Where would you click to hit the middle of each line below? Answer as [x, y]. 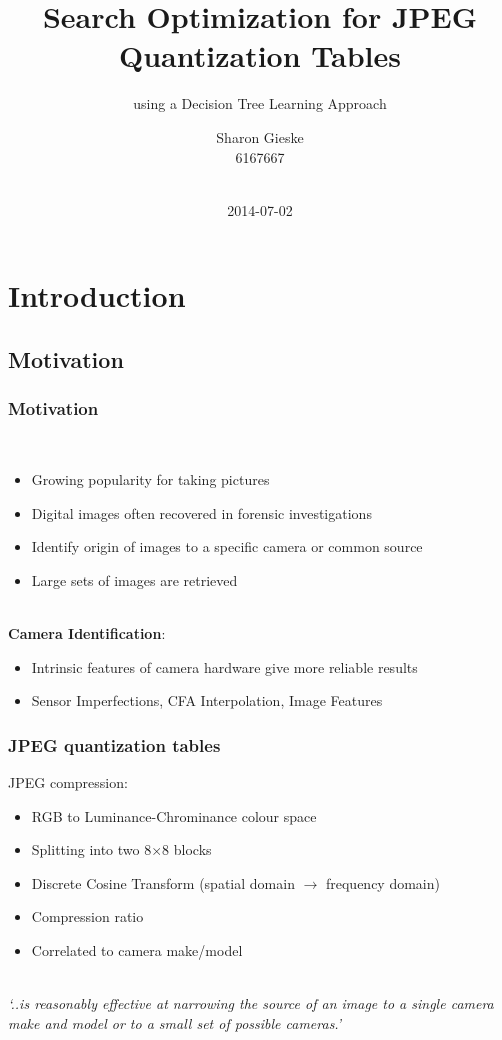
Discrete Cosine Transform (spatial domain [163, 882]
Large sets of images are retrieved [134, 579]
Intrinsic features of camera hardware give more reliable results [224, 666]
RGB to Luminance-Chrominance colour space [174, 815]
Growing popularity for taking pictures [150, 479]
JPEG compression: [68, 782]
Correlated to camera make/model [137, 950]
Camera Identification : [87, 633]
